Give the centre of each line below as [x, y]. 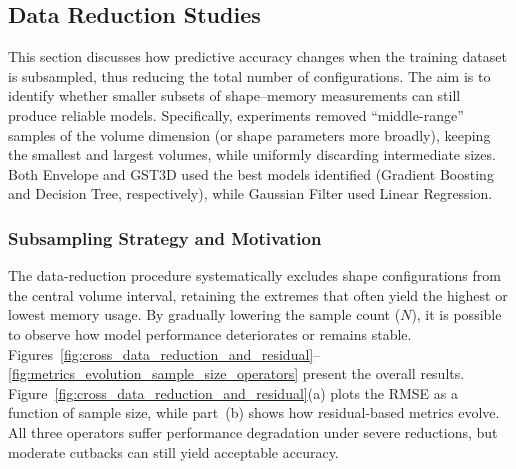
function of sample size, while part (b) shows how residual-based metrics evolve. [254, 412]
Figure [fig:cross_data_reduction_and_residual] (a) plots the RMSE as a [233, 392]
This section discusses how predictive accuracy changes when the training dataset [257, 56]
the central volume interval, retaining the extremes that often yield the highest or [258, 294]
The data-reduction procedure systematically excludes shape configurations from [254, 275]
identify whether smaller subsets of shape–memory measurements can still [234, 95]
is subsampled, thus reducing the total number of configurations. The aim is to [249, 75]
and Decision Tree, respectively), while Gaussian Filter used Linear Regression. [250, 193]
